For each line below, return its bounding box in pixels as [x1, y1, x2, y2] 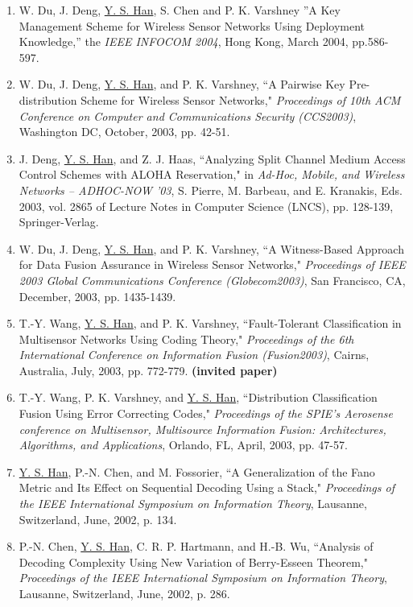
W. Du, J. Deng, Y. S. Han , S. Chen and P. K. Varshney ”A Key [19, 2, 341, 18]
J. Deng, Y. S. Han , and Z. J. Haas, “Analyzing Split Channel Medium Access [19, 150, 406, 167]
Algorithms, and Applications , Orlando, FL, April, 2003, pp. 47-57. [19, 436, 348, 453]
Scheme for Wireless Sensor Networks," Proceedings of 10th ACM [81, 91, 401, 108]
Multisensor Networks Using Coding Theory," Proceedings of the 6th [19, 330, 354, 347]
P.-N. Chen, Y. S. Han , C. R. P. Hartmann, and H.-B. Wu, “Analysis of [19, 538, 374, 555]
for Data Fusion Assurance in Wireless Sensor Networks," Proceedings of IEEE [19, 256, 406, 273]
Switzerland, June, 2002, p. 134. [19, 510, 177, 527]
